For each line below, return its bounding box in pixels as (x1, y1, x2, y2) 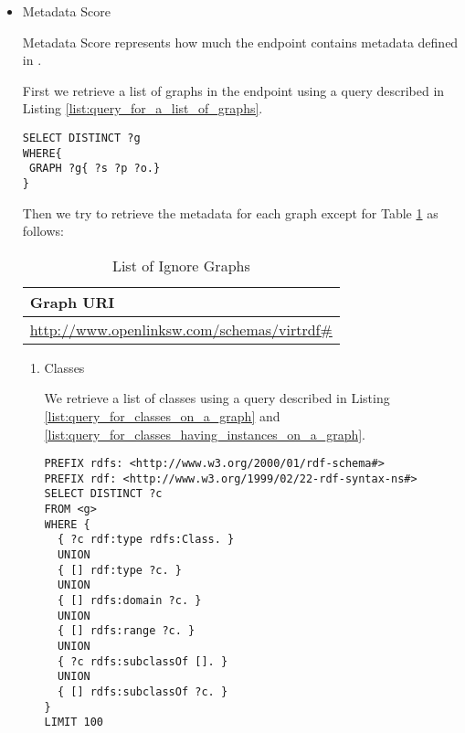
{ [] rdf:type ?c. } (57, 563, 182, 577)
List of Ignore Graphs (111, 254, 250, 276)
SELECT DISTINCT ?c (44, 487, 163, 501)
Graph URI (29, 291, 115, 313)
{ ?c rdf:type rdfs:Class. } (57, 533, 235, 547)
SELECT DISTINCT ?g (22, 131, 141, 144)
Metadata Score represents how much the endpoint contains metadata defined (22, 32, 459, 51)
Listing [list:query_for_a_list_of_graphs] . (22, 99, 263, 118)
